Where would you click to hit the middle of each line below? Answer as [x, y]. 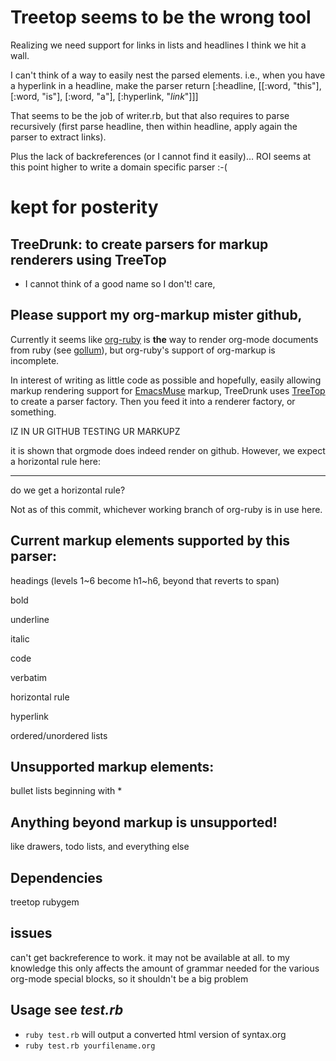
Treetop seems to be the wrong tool [161, 17]
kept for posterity [84, 207]
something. [33, 412]
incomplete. [35, 360]
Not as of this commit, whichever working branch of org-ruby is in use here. [166, 509]
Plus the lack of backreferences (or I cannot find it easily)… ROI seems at [161, 156]
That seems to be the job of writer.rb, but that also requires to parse [150, 115]
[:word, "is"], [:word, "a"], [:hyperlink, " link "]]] [104, 96]
